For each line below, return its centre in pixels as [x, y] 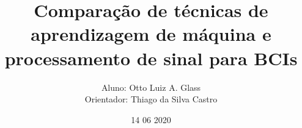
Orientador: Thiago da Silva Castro [151, 99]
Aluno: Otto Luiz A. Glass [151, 87]
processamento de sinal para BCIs [151, 58]
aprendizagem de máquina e [151, 34]
